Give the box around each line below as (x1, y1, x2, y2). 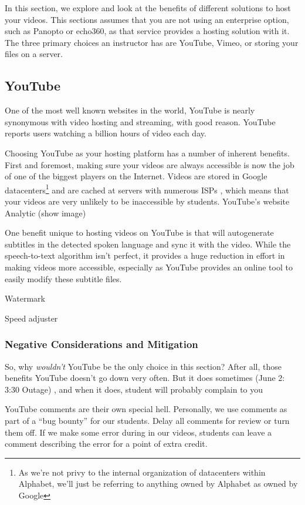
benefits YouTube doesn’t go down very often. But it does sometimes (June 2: (5, 372, 285, 384)
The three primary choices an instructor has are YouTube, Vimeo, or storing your (5, 36, 299, 48)
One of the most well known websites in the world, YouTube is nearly (5, 104, 255, 116)
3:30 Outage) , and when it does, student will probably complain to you (5, 383, 263, 395)
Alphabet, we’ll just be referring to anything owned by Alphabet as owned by (18, 477, 298, 490)
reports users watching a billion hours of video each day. (5, 127, 206, 139)
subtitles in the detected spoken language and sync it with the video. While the (5, 238, 291, 250)
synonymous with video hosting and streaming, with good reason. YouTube (5, 115, 276, 128)
